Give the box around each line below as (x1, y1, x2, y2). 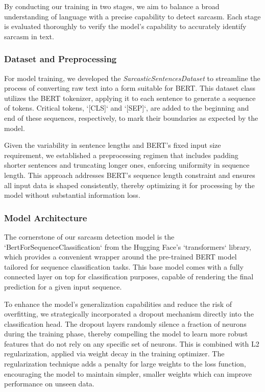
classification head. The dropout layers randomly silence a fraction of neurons (4, 318, 247, 329)
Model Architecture (4, 211, 87, 224)
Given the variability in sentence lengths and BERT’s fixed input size (4, 140, 221, 150)
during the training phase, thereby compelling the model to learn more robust (4, 328, 248, 339)
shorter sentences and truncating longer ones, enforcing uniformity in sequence (4, 160, 250, 170)
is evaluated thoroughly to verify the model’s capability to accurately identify (4, 21, 247, 32)
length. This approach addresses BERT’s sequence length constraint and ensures (4, 169, 255, 180)
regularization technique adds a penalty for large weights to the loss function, (4, 358, 246, 369)
